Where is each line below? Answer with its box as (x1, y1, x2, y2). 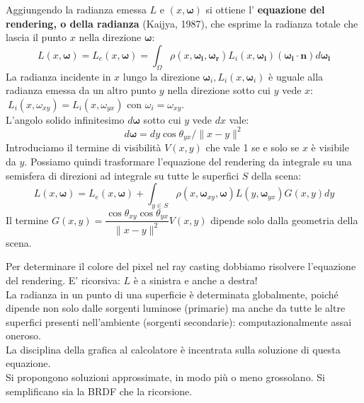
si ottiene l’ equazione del (205, 2, 325, 16)
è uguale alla (268, 69, 324, 83)
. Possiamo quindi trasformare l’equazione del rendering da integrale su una (24, 153, 352, 168)
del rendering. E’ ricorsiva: (6, 272, 120, 287)
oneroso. (6, 328, 41, 343)
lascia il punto (6, 30, 67, 45)
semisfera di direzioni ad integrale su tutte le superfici (6, 168, 239, 182)
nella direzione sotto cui (167, 83, 271, 98)
